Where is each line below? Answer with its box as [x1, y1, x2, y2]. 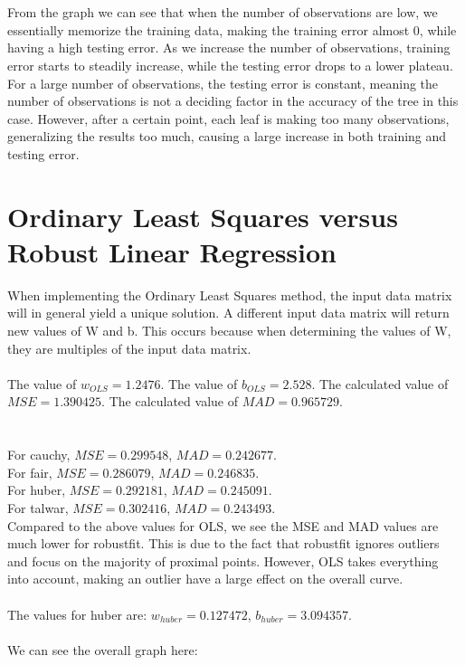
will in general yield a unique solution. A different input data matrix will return [7, 303, 450, 322]
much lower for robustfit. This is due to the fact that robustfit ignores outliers [7, 534, 440, 553]
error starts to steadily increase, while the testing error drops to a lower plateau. [7, 55, 453, 74]
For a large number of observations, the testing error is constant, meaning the [7, 73, 439, 92]
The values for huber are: [7, 604, 147, 623]
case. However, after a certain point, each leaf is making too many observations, [7, 109, 450, 128]
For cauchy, [7, 445, 71, 464]
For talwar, [7, 498, 69, 517]
